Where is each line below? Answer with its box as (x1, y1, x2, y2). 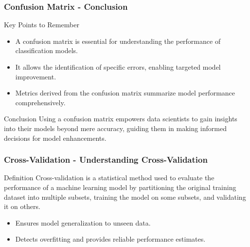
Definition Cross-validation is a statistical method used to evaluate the (4, 172, 214, 183)
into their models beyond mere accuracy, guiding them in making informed (4, 123, 227, 133)
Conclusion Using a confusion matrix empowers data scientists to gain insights (4, 114, 237, 124)
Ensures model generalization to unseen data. (15, 217, 151, 228)
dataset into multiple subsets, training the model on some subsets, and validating (4, 191, 246, 202)
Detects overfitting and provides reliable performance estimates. (15, 234, 206, 244)
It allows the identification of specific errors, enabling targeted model (15, 62, 221, 72)
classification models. (15, 45, 78, 56)
